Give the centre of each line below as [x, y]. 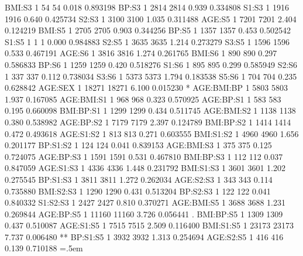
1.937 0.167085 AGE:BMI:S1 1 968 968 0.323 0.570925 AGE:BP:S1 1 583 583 [143, 99]
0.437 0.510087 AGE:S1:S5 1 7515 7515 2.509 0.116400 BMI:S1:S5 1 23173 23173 [149, 225]
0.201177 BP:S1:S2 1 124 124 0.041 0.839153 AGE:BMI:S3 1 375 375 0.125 [138, 145]
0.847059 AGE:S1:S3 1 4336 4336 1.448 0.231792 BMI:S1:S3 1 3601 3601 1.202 [145, 168]
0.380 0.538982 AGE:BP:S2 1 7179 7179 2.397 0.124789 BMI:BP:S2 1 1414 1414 [148, 122]
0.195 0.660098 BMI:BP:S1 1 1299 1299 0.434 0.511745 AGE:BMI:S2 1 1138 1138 [150, 110]
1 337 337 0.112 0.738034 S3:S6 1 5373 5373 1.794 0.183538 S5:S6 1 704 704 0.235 [151, 76]
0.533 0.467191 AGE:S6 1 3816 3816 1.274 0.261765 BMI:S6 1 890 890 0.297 [141, 53]
